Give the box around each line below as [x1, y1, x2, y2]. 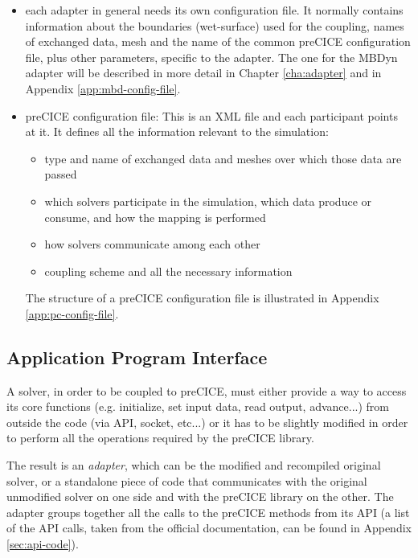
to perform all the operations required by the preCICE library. [6, 429, 314, 446]
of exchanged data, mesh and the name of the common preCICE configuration [25, 33, 411, 50]
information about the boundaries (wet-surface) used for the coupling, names [25, 17, 404, 34]
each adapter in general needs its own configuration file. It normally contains [25, 2, 404, 18]
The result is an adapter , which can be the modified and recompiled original [6, 457, 381, 474]
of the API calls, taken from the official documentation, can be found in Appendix [6, 519, 412, 536]
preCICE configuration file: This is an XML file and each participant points [25, 107, 398, 124]
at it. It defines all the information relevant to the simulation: [25, 123, 329, 140]
